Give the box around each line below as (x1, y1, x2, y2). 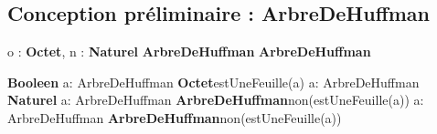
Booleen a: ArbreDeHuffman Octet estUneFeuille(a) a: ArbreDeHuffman (7, 72, 420, 91)
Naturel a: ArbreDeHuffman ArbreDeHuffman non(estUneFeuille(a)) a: (7, 90, 424, 109)
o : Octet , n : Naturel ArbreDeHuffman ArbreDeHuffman (7, 42, 371, 61)
